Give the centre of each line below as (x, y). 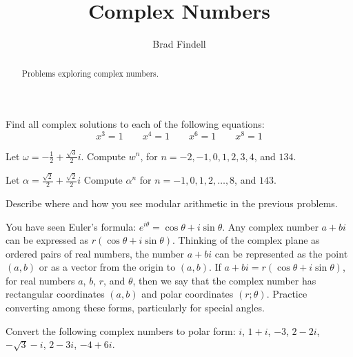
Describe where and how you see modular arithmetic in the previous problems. (172, 203)
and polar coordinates (188, 294)
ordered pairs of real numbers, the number (95, 253)
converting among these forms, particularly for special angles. (135, 308)
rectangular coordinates (55, 294)
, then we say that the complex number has (224, 280)
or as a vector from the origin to (107, 267)
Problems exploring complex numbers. (90, 73)
